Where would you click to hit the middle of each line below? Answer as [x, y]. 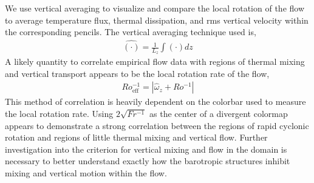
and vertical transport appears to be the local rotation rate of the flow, [137, 73]
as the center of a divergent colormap [219, 114]
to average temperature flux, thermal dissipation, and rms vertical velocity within [157, 20]
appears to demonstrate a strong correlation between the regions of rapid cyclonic [157, 125]
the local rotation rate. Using [59, 114]
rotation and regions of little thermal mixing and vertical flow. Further [136, 137]
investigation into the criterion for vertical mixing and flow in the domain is [146, 149]
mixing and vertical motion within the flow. [86, 173]
